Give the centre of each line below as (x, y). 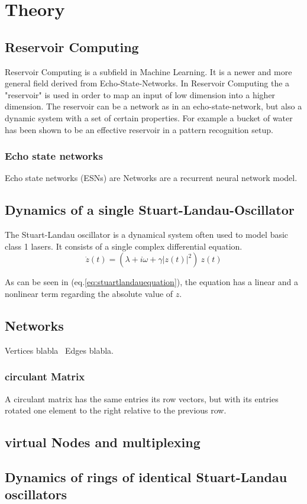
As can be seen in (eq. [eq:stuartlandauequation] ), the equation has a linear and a (151, 282)
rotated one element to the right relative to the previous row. (116, 410)
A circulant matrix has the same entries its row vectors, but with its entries (142, 398)
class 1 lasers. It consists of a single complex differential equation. (124, 246)
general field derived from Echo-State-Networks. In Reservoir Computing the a (147, 83)
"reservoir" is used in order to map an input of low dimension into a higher (140, 94)
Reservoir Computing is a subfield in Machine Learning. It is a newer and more (148, 71)
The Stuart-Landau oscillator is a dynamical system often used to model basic (147, 235)
